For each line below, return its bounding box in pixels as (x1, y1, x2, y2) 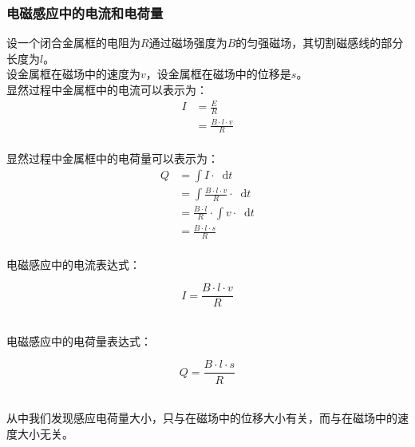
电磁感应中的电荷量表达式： (6, 332, 152, 349)
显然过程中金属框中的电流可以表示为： (6, 81, 207, 97)
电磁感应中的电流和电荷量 (6, 2, 164, 22)
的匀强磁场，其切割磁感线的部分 (235, 34, 404, 51)
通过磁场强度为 (148, 34, 227, 51)
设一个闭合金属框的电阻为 (6, 34, 140, 51)
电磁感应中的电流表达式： (6, 255, 140, 272)
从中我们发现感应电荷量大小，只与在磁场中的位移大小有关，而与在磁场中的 (6, 409, 397, 426)
